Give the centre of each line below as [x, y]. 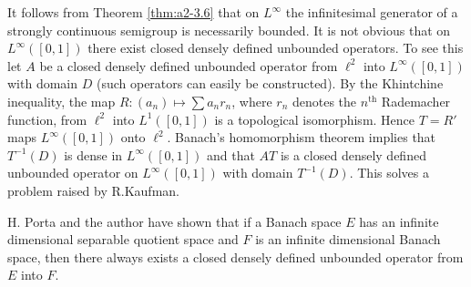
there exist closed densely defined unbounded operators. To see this [276, 48]
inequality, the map [61, 101]
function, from [47, 119]
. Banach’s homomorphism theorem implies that [302, 137]
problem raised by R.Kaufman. [93, 190]
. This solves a [389, 173]
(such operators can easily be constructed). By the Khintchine [270, 83]
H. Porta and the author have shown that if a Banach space [174, 221]
